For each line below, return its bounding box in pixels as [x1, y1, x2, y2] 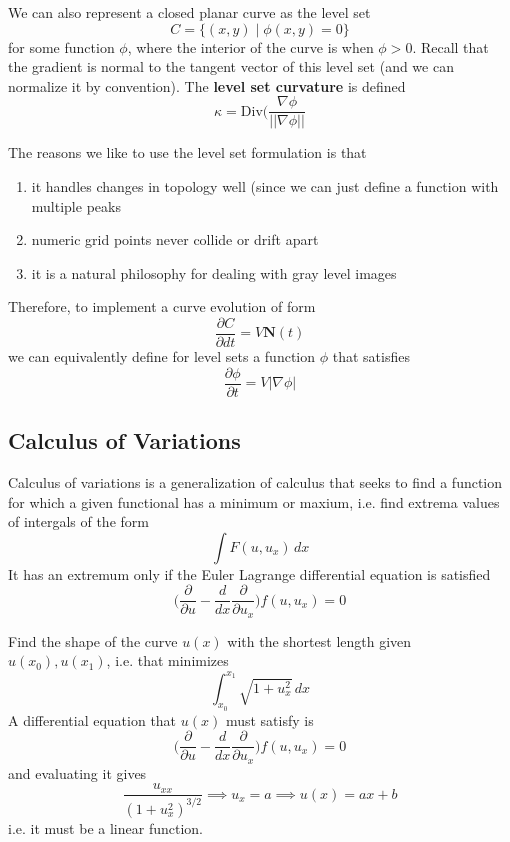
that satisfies [332, 346, 410, 367]
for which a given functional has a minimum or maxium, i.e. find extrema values [8, 491, 500, 512]
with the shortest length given [227, 630, 412, 651]
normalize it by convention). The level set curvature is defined [8, 75, 406, 96]
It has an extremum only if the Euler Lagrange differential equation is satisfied [8, 563, 491, 584]
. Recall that [412, 36, 489, 57]
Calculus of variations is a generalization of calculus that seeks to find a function [8, 471, 503, 492]
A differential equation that [8, 709, 177, 730]
